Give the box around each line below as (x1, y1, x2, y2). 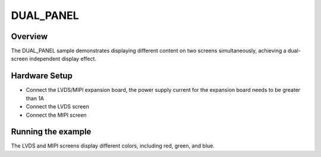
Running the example (11, 127, 92, 137)
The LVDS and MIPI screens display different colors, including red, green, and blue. (11, 142, 215, 149)
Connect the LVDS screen (26, 103, 89, 110)
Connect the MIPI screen (26, 111, 87, 118)
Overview (11, 31, 48, 41)
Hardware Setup (11, 71, 73, 81)
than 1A (26, 95, 45, 102)
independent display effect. (29, 55, 97, 62)
